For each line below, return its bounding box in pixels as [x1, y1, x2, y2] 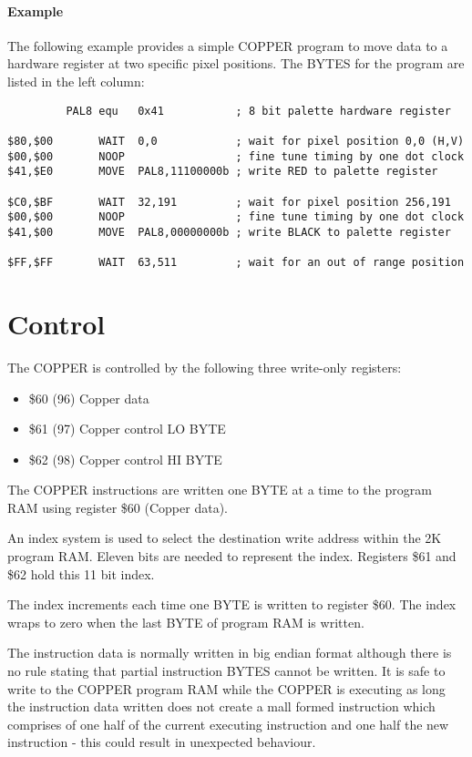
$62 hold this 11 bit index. [7, 564, 155, 583]
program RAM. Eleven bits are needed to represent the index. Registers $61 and [7, 547, 457, 566]
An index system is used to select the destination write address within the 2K [7, 528, 442, 547]
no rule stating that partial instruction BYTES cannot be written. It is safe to [7, 661, 446, 680]
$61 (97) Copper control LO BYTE [28, 419, 226, 438]
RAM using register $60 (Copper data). [7, 497, 228, 517]
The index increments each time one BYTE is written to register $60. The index [7, 595, 457, 614]
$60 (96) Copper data [28, 388, 149, 407]
